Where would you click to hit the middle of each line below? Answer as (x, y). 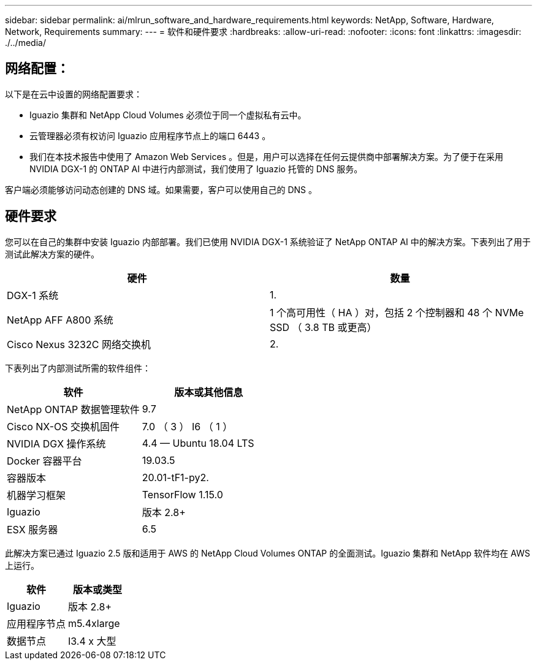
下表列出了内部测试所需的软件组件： (78, 368)
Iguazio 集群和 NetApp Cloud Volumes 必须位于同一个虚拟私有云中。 (168, 115)
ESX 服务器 (32, 529)
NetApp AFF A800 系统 (60, 320)
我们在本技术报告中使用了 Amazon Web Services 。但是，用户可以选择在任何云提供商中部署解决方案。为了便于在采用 (266, 156)
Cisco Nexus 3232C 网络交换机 (79, 344)
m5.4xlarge (94, 623)
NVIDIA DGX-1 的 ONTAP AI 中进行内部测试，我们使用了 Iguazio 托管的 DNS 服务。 (196, 169)
